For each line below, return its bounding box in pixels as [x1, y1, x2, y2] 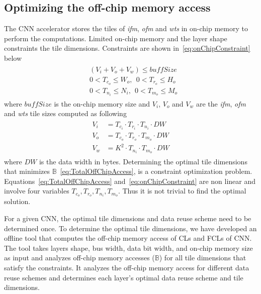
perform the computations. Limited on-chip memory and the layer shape [4, 33, 227, 43]
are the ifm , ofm [196, 98, 246, 109]
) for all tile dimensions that [159, 252, 246, 263]
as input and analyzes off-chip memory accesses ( [4, 252, 155, 263]
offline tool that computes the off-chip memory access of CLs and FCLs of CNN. [4, 233, 252, 243]
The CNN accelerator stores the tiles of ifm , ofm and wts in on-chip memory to [4, 23, 248, 34]
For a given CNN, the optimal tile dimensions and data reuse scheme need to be [4, 213, 251, 223]
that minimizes [4, 166, 50, 176]
